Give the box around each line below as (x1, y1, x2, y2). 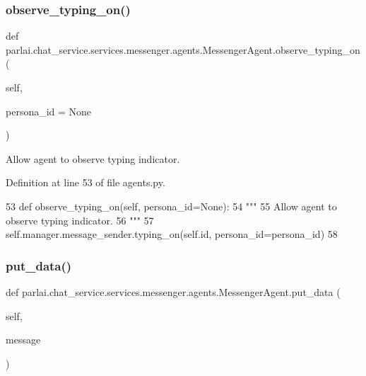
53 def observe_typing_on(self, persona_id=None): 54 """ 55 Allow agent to (6, 198, 337, 213)
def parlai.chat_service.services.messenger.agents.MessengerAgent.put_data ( (6, 284, 341, 299)
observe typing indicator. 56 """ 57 (6, 212, 154, 227)
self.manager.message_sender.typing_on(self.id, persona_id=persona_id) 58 (6, 227, 338, 241)
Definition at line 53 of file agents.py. (6, 175, 165, 190)
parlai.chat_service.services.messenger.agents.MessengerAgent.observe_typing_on (6, 42, 360, 57)
